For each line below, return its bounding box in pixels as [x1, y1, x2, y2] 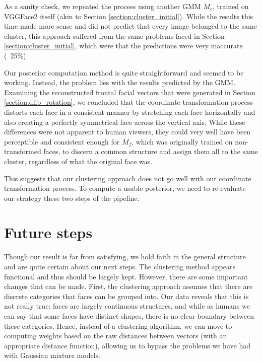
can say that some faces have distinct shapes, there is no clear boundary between [4, 310, 254, 321]
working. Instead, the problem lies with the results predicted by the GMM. [4, 77, 236, 88]
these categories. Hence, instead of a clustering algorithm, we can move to [4, 320, 232, 331]
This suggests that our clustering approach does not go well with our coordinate [4, 173, 251, 183]
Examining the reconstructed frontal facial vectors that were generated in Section [4, 87, 255, 97]
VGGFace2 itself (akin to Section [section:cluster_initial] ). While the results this [4, 11, 253, 21]
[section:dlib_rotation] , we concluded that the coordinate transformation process [4, 97, 253, 107]
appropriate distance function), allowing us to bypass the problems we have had [4, 340, 250, 350]
